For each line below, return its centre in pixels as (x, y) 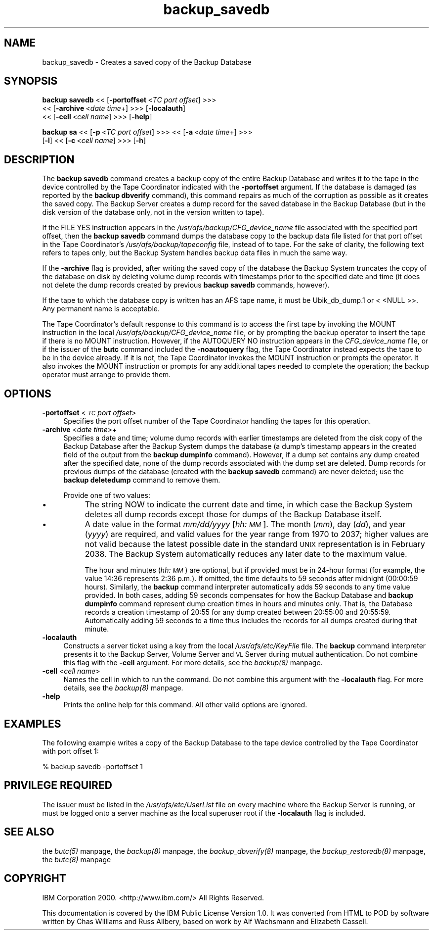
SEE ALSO (29, 832)
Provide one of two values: (107, 495)
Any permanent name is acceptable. (101, 309)
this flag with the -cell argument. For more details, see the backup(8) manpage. (193, 663)
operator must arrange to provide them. (107, 375)
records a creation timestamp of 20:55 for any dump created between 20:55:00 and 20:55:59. (238, 612)
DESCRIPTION (39, 159)
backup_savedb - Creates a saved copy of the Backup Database (147, 62)
